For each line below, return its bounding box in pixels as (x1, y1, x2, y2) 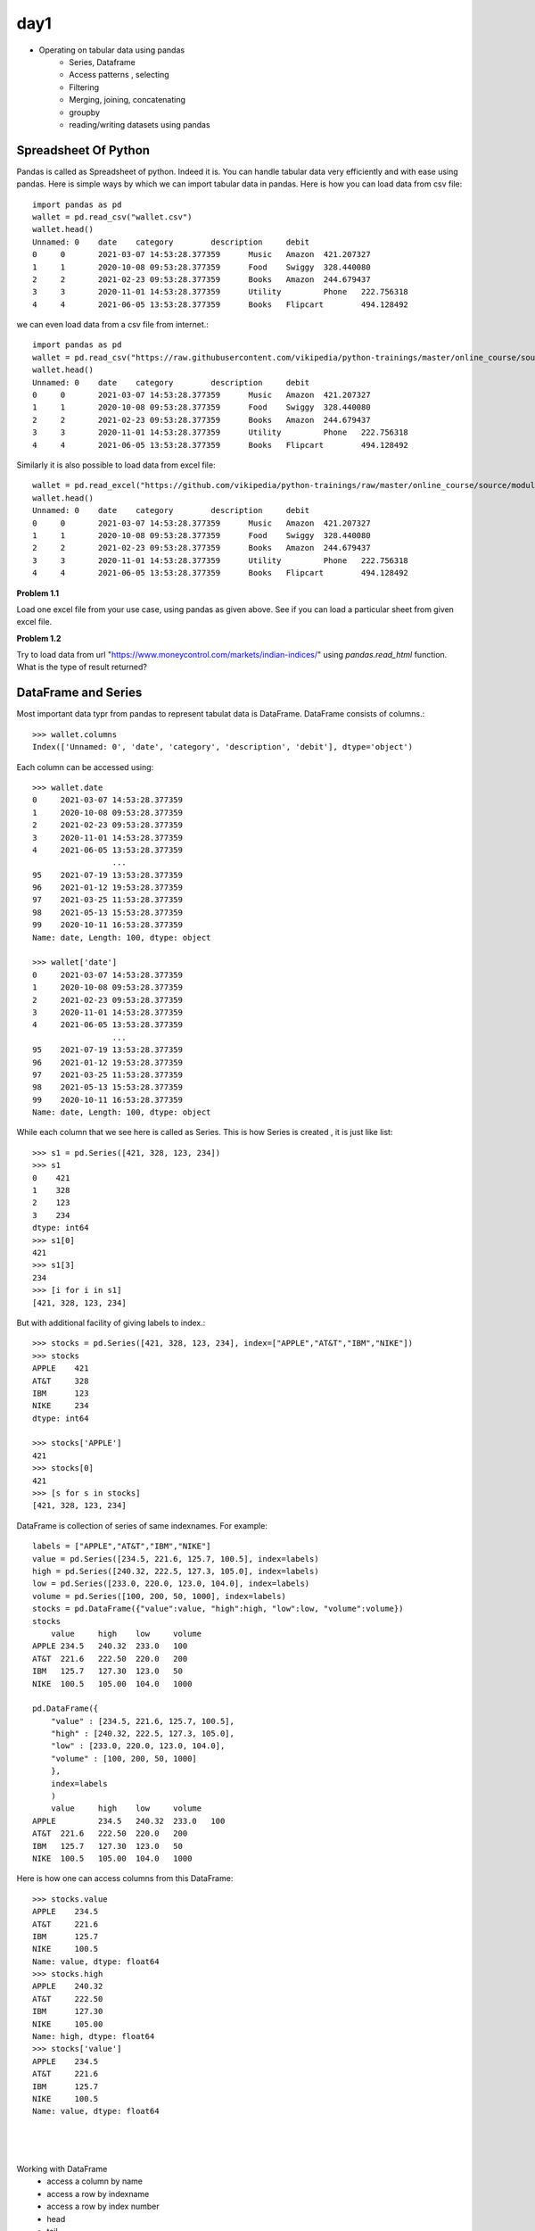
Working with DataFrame (16, 2163, 108, 2174)
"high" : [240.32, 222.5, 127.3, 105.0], (50, 1729, 235, 1739)
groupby (69, 107, 101, 118)
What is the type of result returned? (16, 661, 147, 673)
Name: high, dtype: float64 (32, 2031, 155, 2042)
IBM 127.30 (32, 2006, 103, 2017)
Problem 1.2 (16, 633, 62, 643)
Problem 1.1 (16, 587, 60, 598)
